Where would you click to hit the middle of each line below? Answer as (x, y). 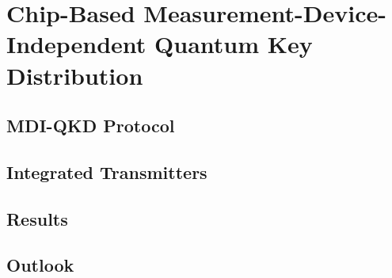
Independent (76, 44)
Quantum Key (234, 44)
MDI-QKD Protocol (91, 126)
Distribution (75, 75)
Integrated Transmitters (107, 171)
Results (37, 218)
